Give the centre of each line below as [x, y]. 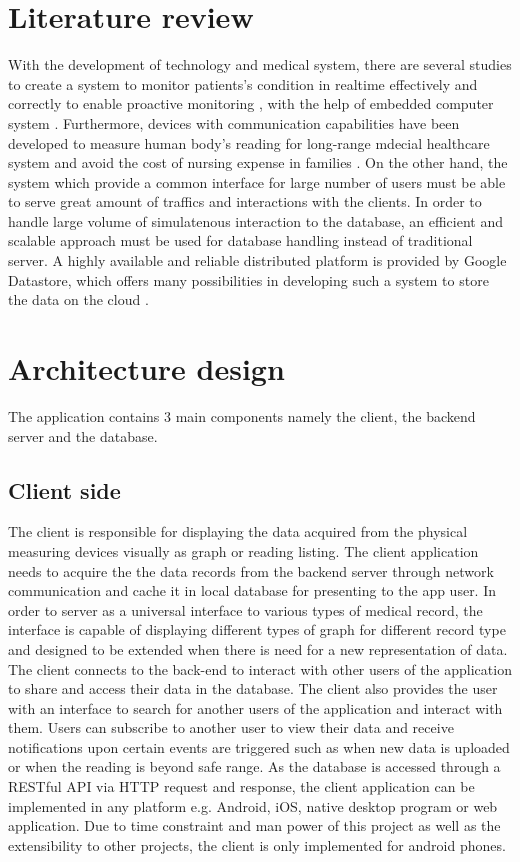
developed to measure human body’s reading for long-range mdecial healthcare [249, 142]
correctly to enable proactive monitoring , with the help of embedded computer [251, 103]
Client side [64, 489]
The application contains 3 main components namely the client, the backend [242, 415]
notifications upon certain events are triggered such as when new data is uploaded [259, 746]
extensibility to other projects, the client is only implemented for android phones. [257, 844]
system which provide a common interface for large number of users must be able [257, 181]
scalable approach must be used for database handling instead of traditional [240, 240]
